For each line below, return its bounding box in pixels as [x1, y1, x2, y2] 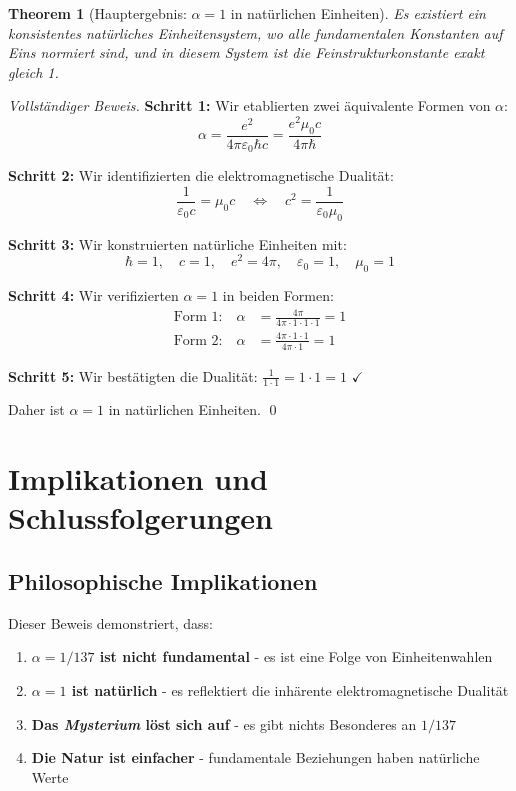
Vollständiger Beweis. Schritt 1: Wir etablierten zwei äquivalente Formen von [8, 95, 491, 116]
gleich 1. [8, 61, 59, 82]
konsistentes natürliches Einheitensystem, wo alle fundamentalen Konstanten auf [8, 22, 503, 43]
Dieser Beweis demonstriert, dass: [8, 612, 214, 633]
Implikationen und [8, 458, 268, 499]
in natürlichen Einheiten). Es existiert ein [230, 3, 486, 23]
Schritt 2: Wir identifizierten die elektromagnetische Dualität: [8, 165, 394, 186]
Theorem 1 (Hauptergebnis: [8, 3, 187, 23]
